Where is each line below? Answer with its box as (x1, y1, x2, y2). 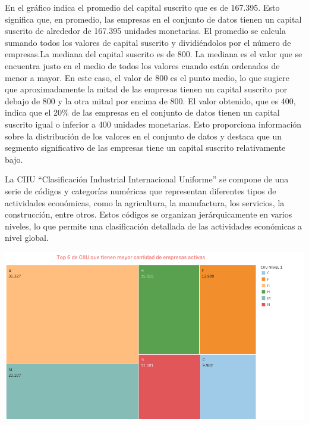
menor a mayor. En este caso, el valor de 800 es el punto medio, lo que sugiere (5, 71, 289, 83)
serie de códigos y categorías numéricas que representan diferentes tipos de (5, 184, 276, 197)
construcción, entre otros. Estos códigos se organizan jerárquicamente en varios (5, 208, 292, 221)
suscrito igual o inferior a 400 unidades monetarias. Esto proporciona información (5, 117, 302, 130)
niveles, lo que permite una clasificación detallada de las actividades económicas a (5, 219, 302, 232)
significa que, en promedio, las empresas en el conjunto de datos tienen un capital (5, 13, 302, 25)
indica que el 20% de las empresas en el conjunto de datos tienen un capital (5, 106, 280, 119)
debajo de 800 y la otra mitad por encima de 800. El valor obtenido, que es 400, (5, 94, 296, 107)
